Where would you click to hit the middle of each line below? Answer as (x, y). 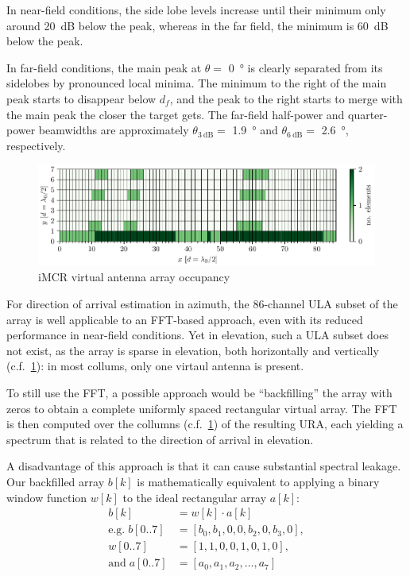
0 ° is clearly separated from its (306, 67)
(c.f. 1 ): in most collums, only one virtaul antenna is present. (155, 366)
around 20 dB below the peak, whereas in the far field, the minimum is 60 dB (197, 25)
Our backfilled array (56, 481)
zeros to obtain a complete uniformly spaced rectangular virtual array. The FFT (202, 408)
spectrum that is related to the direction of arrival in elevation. (160, 439)
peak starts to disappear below (81, 98)
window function (47, 497)
